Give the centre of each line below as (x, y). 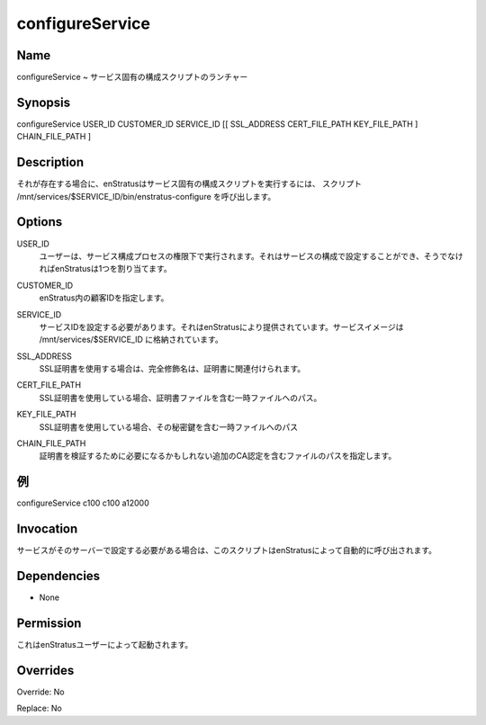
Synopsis (44, 102)
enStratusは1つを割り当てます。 (113, 269)
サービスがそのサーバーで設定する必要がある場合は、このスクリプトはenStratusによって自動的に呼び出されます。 (226, 550)
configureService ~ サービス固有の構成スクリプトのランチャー (132, 77)
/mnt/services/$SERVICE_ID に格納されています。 (131, 340)
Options (40, 222)
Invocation (47, 529)
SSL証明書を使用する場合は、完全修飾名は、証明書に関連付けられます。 (172, 369)
